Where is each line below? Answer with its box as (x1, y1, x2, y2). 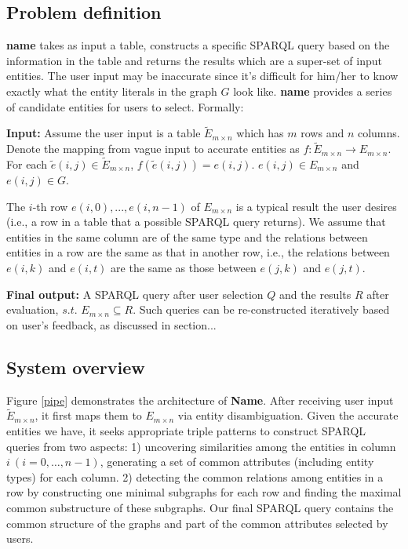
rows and (301, 125, 344, 141)
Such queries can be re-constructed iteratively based (139, 301, 390, 318)
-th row (32, 198, 68, 214)
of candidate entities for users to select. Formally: (6, 98, 244, 115)
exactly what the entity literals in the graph (6, 82, 217, 99)
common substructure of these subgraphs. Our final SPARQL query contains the (6, 499, 394, 515)
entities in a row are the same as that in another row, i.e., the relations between (6, 244, 390, 260)
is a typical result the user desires (235, 198, 397, 214)
